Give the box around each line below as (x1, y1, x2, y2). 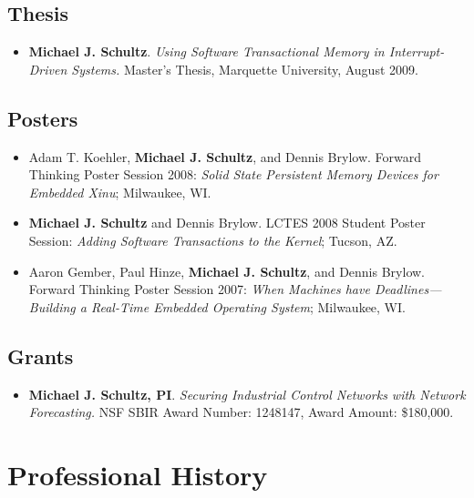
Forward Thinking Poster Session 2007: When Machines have (28, 279, 370, 299)
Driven (28, 59, 67, 78)
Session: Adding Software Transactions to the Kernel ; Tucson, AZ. (28, 230, 397, 249)
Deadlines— (374, 279, 442, 299)
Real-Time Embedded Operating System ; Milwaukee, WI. (90, 297, 406, 316)
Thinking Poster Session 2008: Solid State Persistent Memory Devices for (28, 165, 438, 184)
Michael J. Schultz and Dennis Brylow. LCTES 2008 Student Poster (28, 213, 426, 232)
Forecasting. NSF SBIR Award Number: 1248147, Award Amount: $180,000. (28, 402, 454, 422)
